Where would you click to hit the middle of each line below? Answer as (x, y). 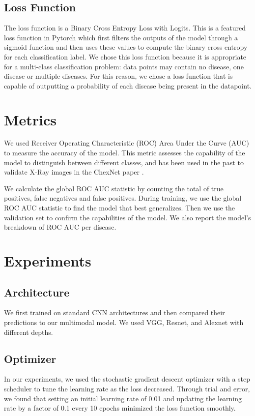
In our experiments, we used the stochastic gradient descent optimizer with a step (127, 379)
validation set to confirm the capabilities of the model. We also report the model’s (127, 217)
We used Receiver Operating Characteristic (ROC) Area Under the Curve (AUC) (127, 143)
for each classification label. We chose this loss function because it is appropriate (125, 56)
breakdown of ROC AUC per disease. (60, 227)
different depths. (28, 332)
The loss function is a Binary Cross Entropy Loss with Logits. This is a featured (125, 28)
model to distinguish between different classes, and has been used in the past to (124, 162)
